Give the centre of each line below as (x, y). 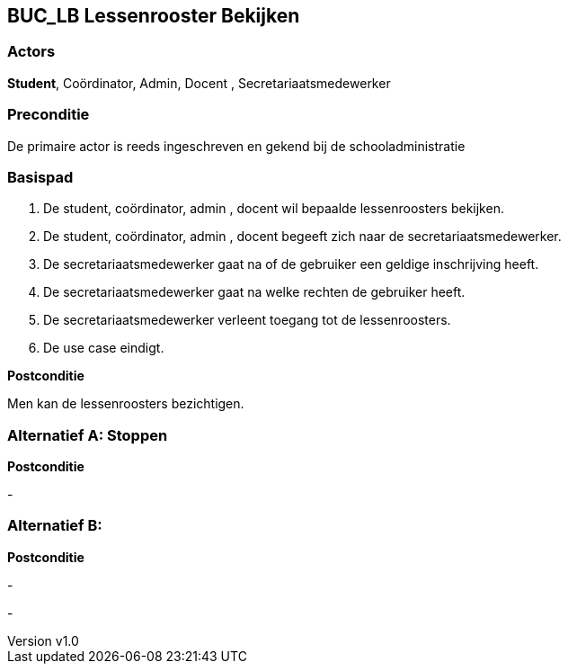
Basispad (40, 177)
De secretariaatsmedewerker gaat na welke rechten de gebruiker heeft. (254, 292)
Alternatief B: (55, 526)
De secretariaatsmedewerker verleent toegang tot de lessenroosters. (247, 320)
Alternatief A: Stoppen (88, 435)
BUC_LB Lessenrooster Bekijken (154, 16)
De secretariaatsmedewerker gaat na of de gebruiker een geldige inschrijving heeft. (291, 264)
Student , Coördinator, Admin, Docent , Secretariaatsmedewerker (199, 83)
